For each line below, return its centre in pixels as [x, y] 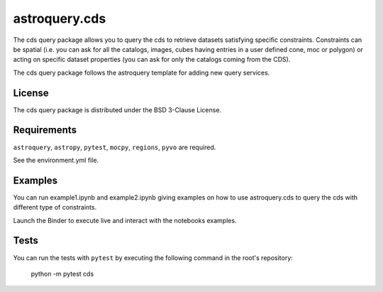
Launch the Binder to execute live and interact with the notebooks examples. [125, 220]
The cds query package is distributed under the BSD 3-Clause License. [117, 109]
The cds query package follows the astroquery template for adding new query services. [141, 72]
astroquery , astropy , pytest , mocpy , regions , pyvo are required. [115, 147]
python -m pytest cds [62, 274]
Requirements [45, 130]
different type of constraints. [55, 207]
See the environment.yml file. [56, 160]
